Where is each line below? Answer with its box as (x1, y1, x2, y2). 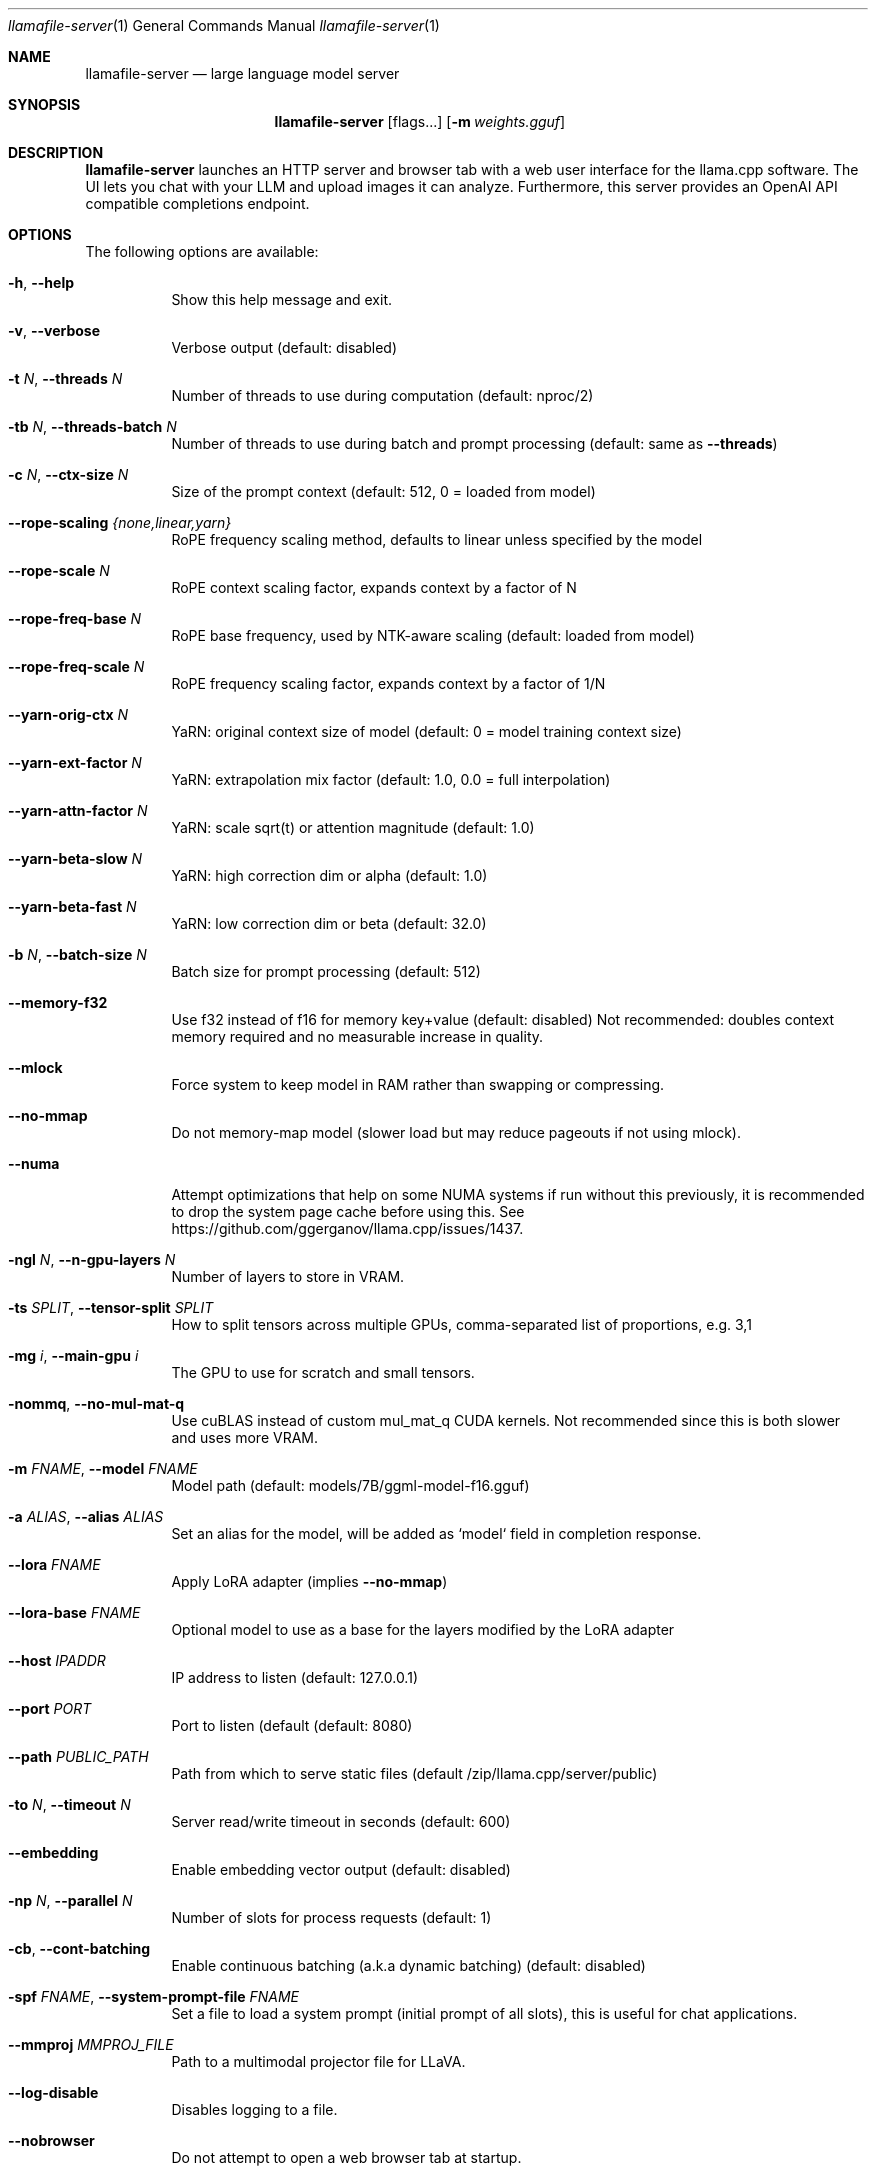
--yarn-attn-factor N (8, 802, 148, 819)
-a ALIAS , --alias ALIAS (8, 1508, 164, 1525)
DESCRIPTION (8, 144, 104, 161)
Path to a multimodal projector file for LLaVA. (171, 2053, 466, 2070)
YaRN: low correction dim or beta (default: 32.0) (171, 915, 487, 932)
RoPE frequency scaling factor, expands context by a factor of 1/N (171, 675, 606, 692)
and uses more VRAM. (171, 1429, 318, 1446)
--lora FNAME (8, 1556, 101, 1573)
